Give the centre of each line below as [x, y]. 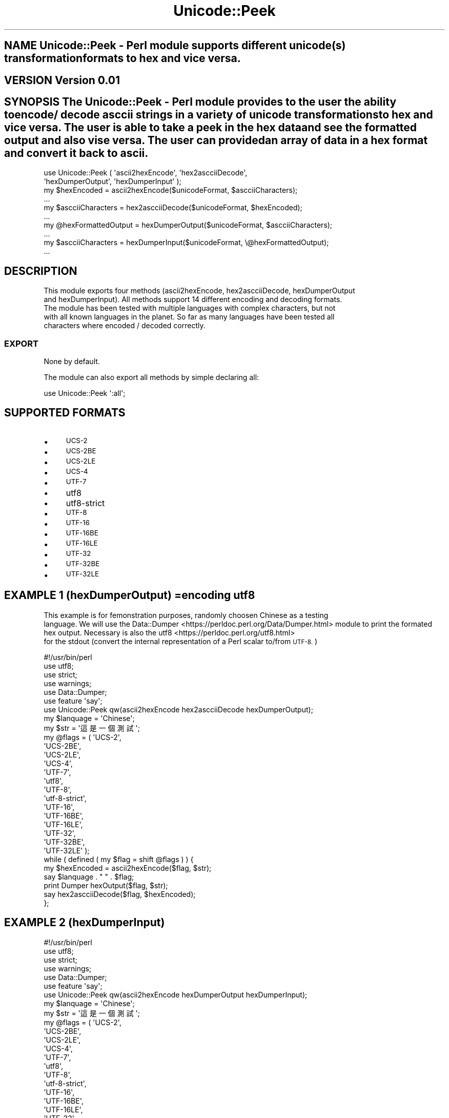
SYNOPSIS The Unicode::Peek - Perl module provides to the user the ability [200, 102]
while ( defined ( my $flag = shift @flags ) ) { [119, 859]
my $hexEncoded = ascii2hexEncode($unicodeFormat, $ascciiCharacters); [171, 190]
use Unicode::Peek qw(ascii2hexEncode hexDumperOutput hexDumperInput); [176, 994]
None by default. [72, 362]
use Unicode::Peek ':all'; [85, 393]
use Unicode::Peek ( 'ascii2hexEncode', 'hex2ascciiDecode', [146, 173]
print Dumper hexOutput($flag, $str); [106, 885]
